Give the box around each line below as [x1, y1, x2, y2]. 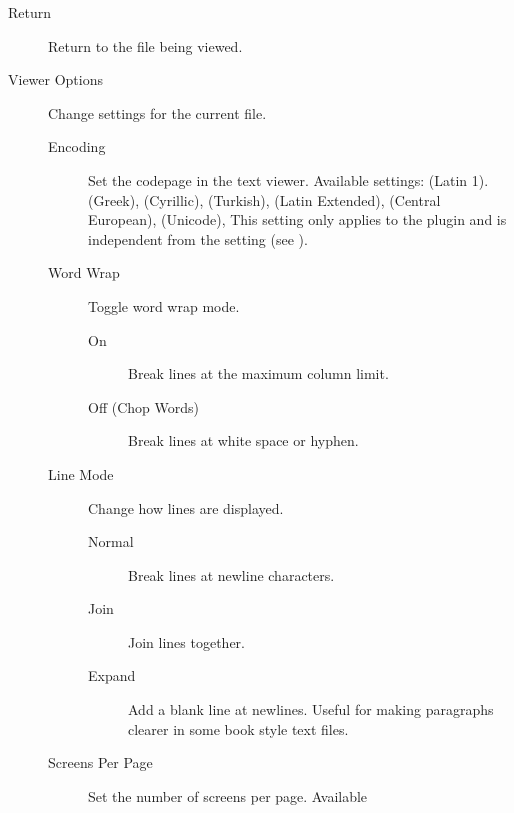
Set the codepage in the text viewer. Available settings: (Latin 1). [88, 169, 489, 190]
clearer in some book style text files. [128, 718, 349, 739]
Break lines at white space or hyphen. [128, 430, 359, 451]
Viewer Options [8, 69, 104, 90]
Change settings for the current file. [48, 102, 267, 123]
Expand [88, 665, 136, 686]
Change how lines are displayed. [88, 497, 284, 518]
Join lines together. [128, 631, 245, 652]
